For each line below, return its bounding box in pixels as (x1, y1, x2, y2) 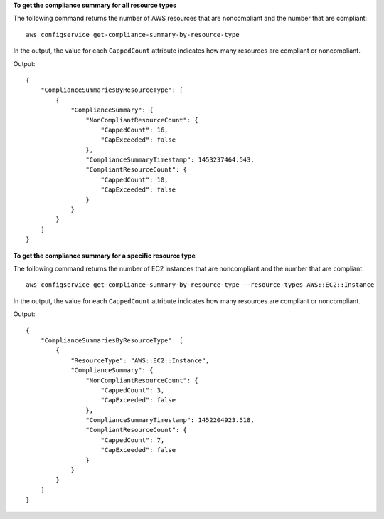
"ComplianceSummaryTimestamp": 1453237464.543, (85, 156, 255, 164)
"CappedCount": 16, (100, 125, 169, 134)
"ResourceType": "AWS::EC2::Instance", (70, 356, 210, 365)
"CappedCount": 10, (100, 175, 169, 184)
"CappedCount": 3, (100, 386, 165, 394)
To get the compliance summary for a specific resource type (13, 251, 196, 260)
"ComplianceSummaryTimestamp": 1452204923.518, (85, 416, 255, 424)
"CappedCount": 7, (100, 436, 165, 444)
